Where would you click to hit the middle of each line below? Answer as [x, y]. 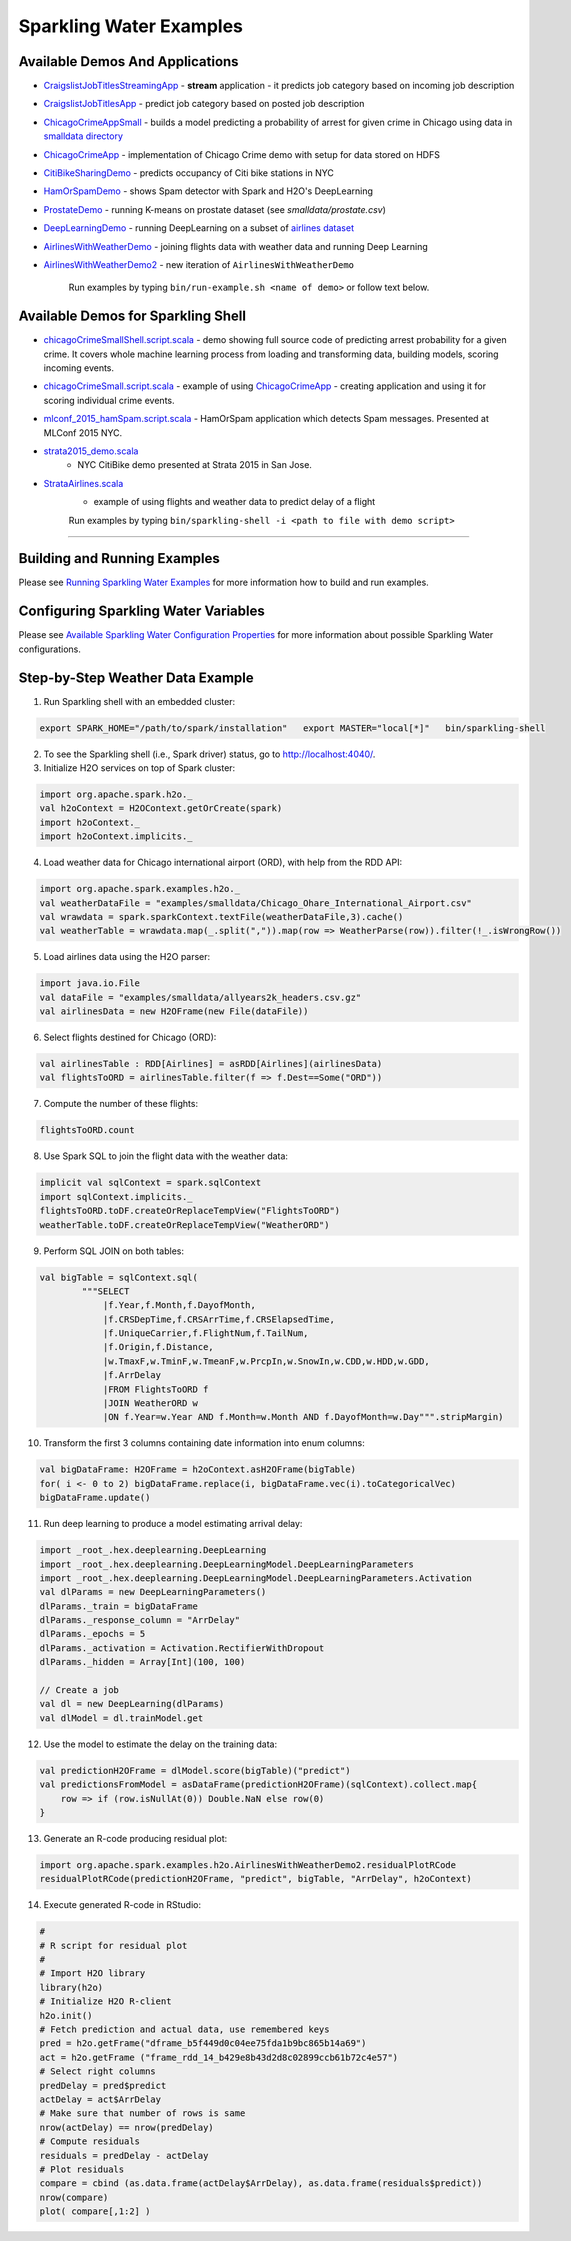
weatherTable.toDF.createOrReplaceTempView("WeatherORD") [184, 1224]
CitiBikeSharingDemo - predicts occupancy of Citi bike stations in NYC [188, 173]
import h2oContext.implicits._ [116, 836]
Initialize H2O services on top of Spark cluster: [139, 768]
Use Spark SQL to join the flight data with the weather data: [166, 1156]
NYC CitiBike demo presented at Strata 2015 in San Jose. [194, 465]
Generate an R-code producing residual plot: [135, 1838]
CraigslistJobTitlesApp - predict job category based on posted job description [204, 104]
